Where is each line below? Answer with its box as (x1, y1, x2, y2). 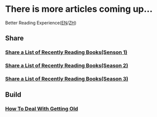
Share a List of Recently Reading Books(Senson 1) (5, 49, 128, 56)
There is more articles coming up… (5, 3, 153, 15)
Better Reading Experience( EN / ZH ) (5, 20, 77, 26)
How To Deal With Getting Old (5, 105, 78, 112)
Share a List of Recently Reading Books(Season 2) (5, 62, 128, 69)
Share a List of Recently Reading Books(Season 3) (5, 76, 128, 82)
